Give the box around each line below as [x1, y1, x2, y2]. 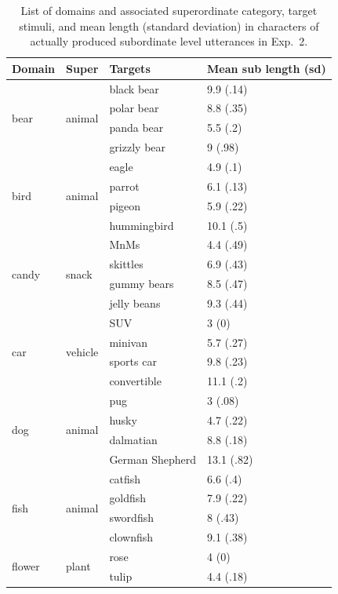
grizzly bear [109, 139, 166, 155]
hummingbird [109, 217, 174, 233]
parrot [109, 177, 140, 194]
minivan [109, 333, 147, 350]
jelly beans [109, 294, 161, 311]
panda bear [109, 119, 164, 136]
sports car [109, 353, 157, 370]
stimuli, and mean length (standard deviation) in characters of [19, 17, 319, 34]
